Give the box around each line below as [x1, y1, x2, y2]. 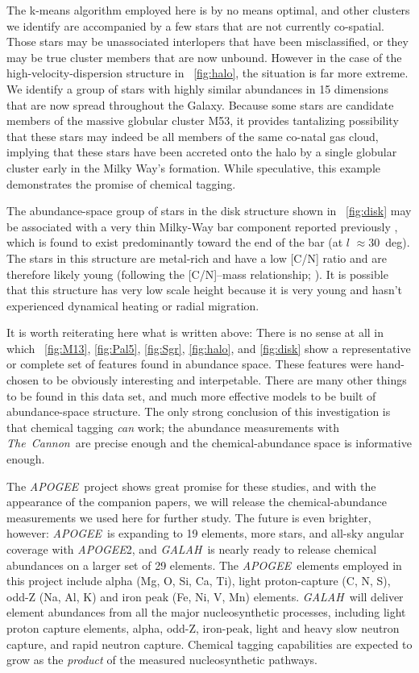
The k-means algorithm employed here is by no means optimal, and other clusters [6, 2, 410, 18]
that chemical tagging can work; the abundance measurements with [6, 418, 339, 435]
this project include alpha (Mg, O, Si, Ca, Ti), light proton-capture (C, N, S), [6, 572, 391, 589]
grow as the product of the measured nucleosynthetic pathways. [6, 651, 317, 668]
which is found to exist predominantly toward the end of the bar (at [6, 234, 343, 251]
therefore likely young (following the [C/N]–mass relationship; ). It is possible [6, 265, 388, 282]
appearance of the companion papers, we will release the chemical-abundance [6, 493, 387, 510]
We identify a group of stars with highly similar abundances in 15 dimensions [6, 80, 388, 97]
